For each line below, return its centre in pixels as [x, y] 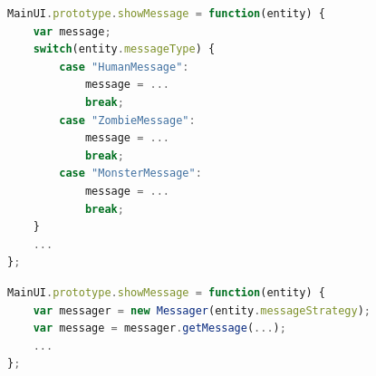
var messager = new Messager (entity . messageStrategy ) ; [202, 310]
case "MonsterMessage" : [130, 174]
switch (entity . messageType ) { [124, 49]
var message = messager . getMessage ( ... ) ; [159, 328]
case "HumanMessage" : [124, 67]
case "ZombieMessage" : [127, 120]
